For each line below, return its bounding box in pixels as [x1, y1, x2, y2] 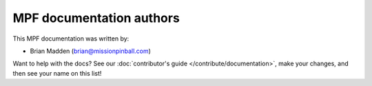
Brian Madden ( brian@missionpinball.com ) [30, 47, 152, 55]
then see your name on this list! [12, 69, 102, 77]
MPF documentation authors [12, 10, 180, 25]
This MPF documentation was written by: [12, 34, 130, 43]
